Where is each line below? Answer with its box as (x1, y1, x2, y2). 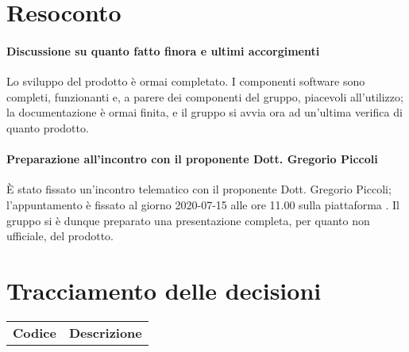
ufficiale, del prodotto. (6, 228, 114, 244)
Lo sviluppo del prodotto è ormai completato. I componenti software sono (6, 73, 365, 90)
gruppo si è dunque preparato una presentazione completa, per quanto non (6, 212, 370, 228)
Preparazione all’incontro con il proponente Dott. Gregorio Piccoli (6, 151, 378, 167)
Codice (13, 323, 56, 342)
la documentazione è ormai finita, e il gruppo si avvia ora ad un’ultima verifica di (6, 104, 403, 121)
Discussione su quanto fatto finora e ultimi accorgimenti (6, 42, 320, 59)
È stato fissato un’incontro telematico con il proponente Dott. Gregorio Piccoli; (6, 181, 392, 197)
